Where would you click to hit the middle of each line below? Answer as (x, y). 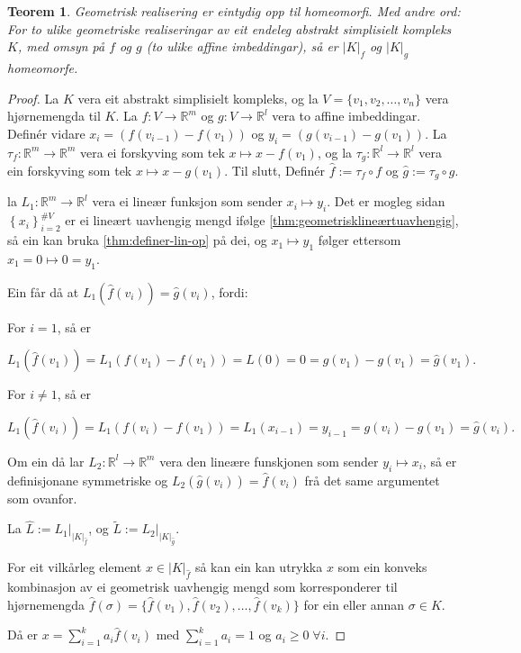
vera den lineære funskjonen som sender (269, 461)
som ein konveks (382, 567)
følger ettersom (359, 240)
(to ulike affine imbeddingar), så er (242, 46)
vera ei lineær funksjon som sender (187, 201)
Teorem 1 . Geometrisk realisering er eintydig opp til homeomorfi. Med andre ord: (234, 11)
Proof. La (33, 98)
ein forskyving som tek (70, 171)
